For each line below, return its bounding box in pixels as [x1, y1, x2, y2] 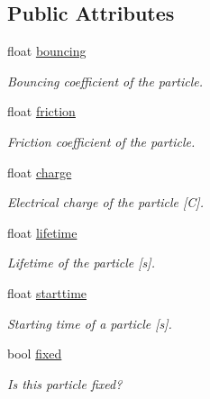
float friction [7, 102, 76, 121]
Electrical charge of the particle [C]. [7, 193, 204, 212]
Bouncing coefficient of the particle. [7, 71, 204, 90]
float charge [7, 162, 72, 181]
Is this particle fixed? [7, 374, 123, 393]
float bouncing [7, 41, 87, 60]
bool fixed [7, 344, 62, 363]
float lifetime [7, 222, 78, 241]
